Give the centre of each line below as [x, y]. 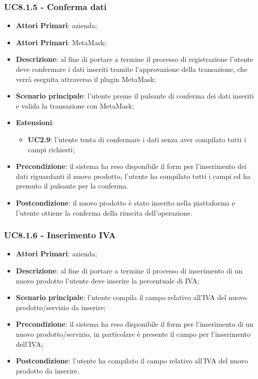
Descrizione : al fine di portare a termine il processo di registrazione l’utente [135, 59]
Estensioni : [35, 122]
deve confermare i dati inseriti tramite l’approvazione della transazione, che [132, 69]
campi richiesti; [51, 149]
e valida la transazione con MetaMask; [75, 105]
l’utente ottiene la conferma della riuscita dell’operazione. [104, 212]
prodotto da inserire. [47, 370]
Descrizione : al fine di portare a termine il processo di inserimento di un [129, 270]
